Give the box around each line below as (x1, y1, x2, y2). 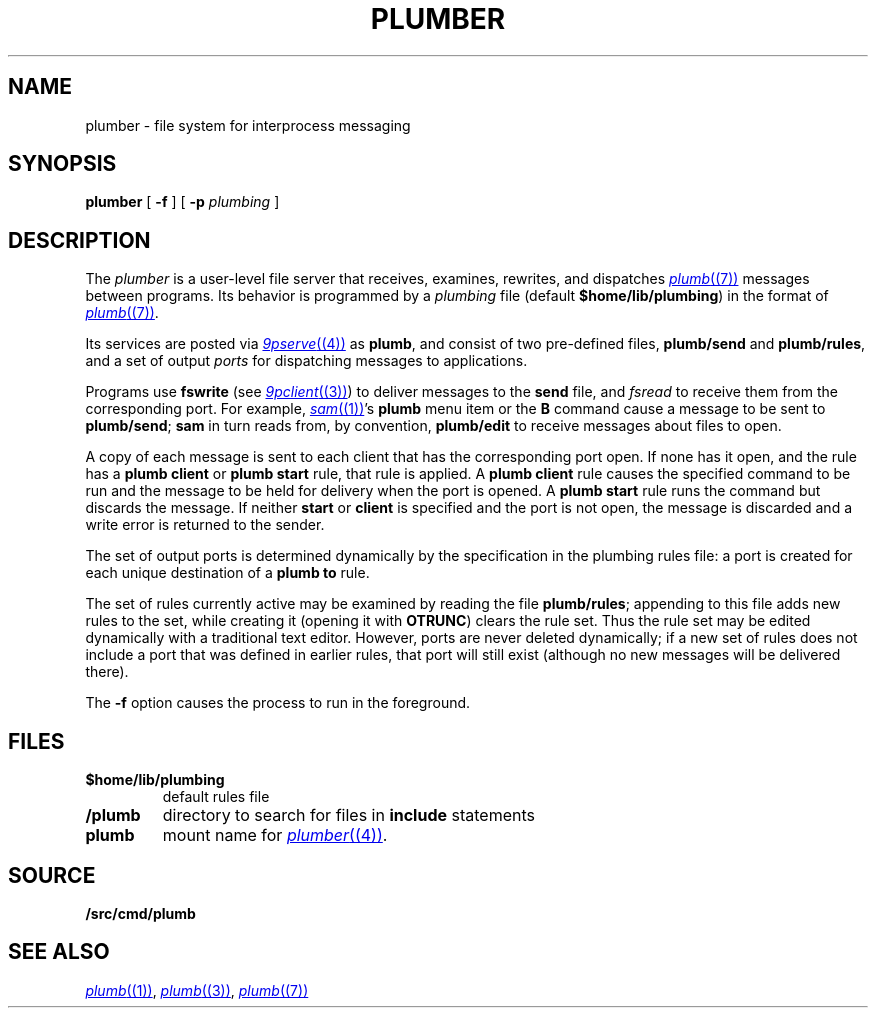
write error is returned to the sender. (85, 516, 325, 534)
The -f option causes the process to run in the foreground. (85, 694, 471, 712)
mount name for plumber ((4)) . (162, 825, 388, 846)
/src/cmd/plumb (85, 904, 196, 922)
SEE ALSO (8, 939, 110, 965)
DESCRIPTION (8, 227, 151, 253)
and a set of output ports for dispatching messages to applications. (85, 352, 528, 370)
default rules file (162, 788, 270, 806)
